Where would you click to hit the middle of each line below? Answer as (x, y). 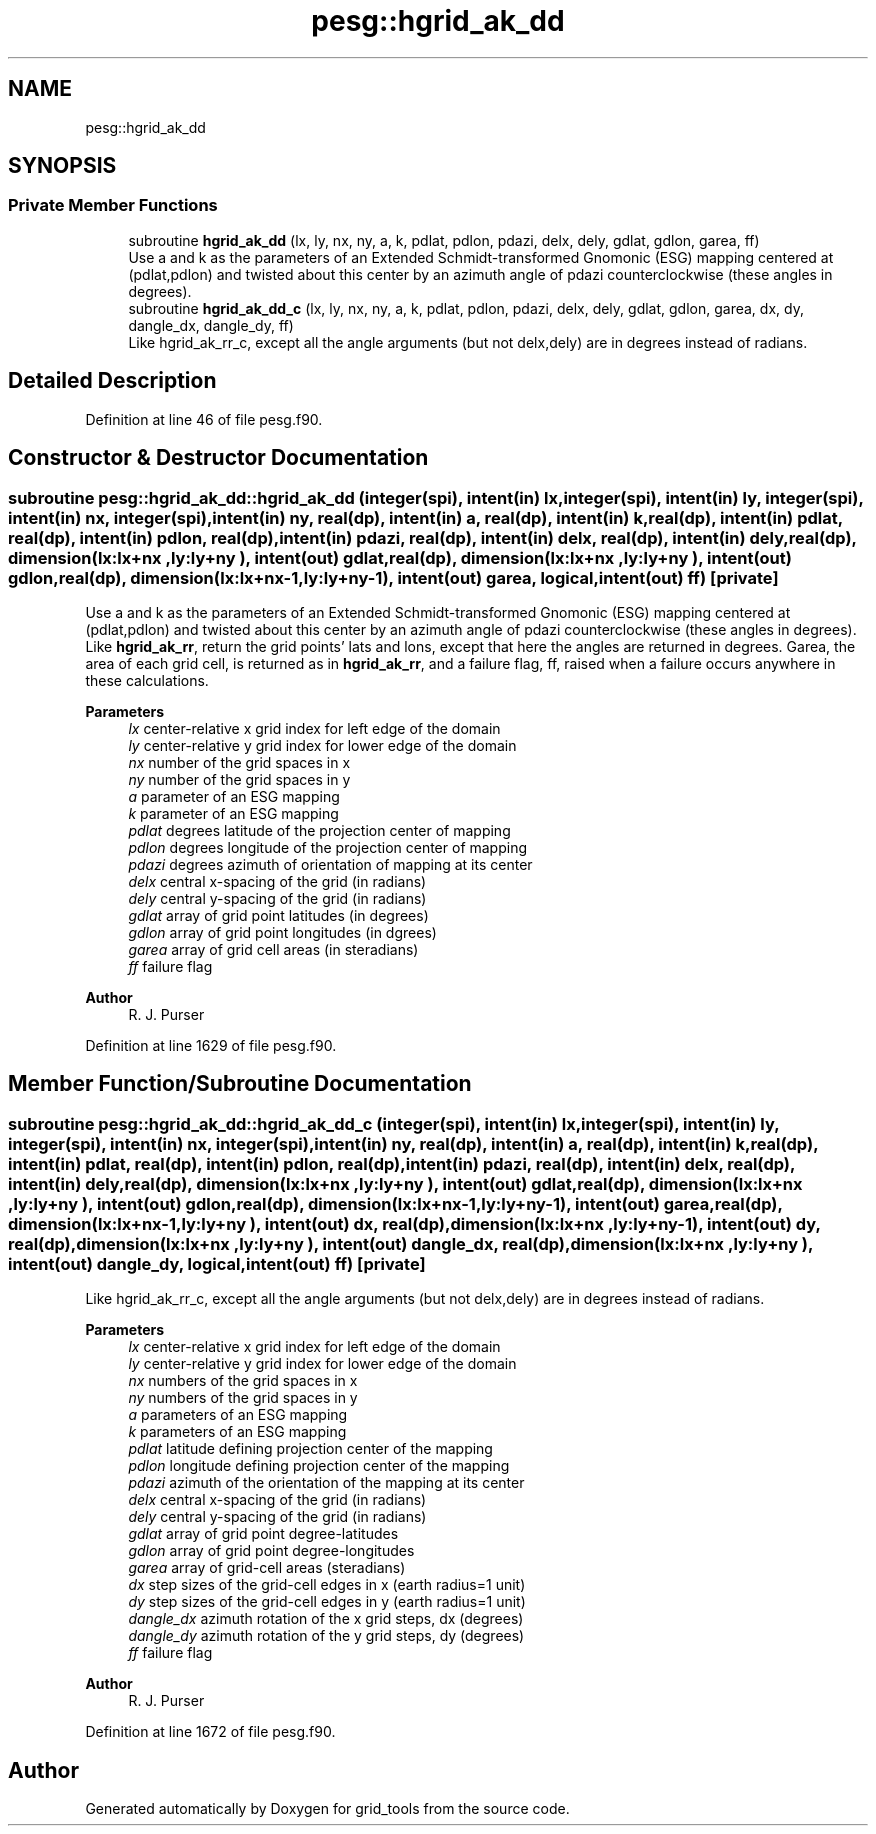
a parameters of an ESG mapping (238, 1415)
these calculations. (147, 680)
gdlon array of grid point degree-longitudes (271, 1551)
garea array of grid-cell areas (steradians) (267, 1568)
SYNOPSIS (62, 166)
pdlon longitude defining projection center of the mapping (319, 1466)
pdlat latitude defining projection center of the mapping (310, 1449)
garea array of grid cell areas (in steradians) (273, 949)
